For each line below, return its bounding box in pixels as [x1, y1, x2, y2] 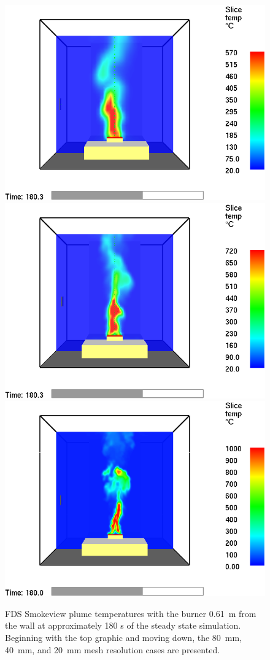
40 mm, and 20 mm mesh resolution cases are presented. [5, 643, 220, 656]
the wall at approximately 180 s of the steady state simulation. [5, 619, 241, 632]
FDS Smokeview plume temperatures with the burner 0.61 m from [5, 607, 256, 619]
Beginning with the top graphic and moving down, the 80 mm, [5, 631, 242, 643]
